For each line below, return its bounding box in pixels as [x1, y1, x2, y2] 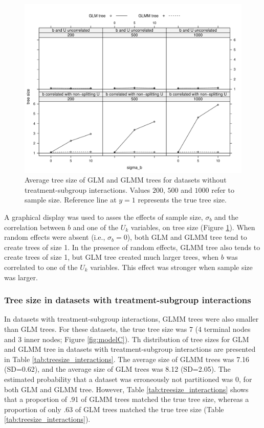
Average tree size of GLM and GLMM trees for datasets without [25, 174, 227, 185]
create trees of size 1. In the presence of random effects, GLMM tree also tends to [4, 241, 260, 252]
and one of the [73, 221, 119, 232]
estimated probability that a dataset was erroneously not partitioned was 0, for [4, 373, 252, 384]
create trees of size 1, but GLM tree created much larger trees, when [4, 252, 219, 262]
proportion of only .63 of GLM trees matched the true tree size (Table [4, 403, 224, 414]
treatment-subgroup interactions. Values [25, 184, 150, 195]
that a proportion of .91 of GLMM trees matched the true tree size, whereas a [4, 394, 249, 404]
